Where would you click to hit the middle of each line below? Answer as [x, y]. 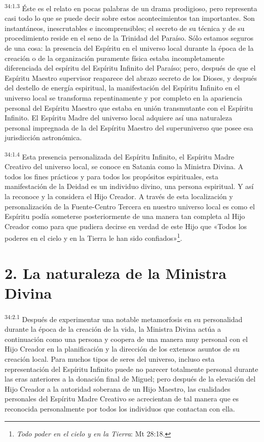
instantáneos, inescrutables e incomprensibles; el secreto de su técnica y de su [125, 28]
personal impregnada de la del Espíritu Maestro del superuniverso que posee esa [129, 127]
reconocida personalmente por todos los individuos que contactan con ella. [120, 408]
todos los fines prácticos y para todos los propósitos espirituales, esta [111, 176]
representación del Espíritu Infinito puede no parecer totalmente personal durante [131, 369]
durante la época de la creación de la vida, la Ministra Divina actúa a [113, 329]
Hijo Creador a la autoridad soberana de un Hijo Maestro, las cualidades [118, 388]
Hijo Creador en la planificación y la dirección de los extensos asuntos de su [122, 349]
